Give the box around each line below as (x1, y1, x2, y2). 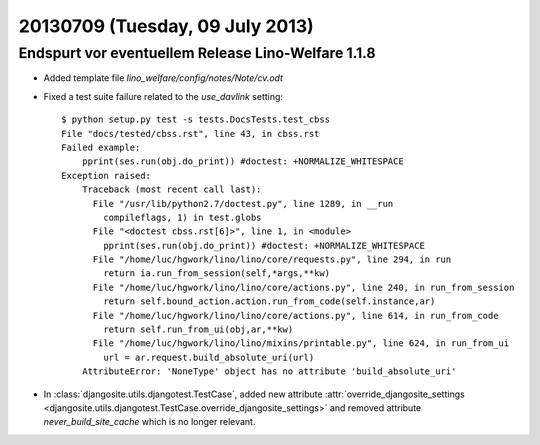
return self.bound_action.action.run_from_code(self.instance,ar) (103, 296, 436, 307)
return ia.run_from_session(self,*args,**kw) (103, 268, 330, 279)
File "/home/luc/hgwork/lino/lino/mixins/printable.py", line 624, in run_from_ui (92, 338, 510, 349)
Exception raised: (61, 170, 152, 181)
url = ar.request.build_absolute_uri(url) (103, 351, 315, 363)
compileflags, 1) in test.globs (103, 211, 262, 223)
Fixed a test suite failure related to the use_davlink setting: (43, 90, 284, 102)
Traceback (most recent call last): (81, 184, 262, 195)
